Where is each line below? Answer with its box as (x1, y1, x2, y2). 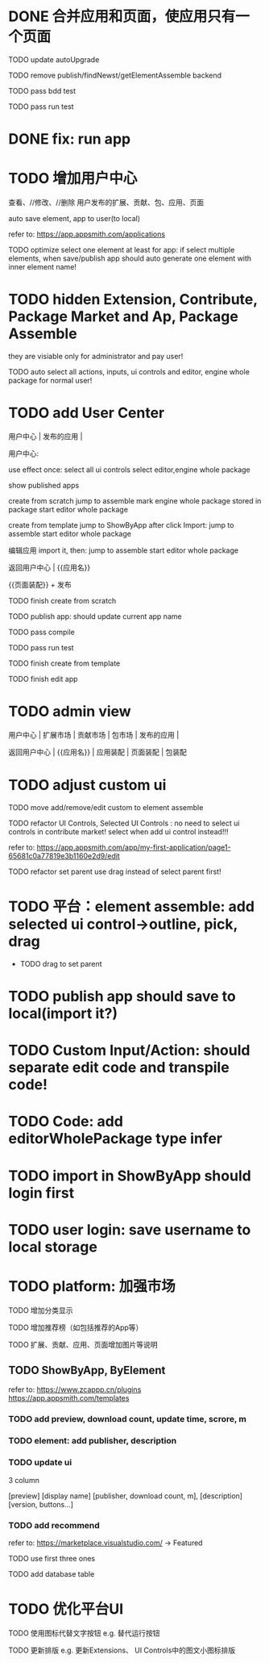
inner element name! (8, 262, 77, 272)
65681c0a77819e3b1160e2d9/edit (8, 850, 121, 860)
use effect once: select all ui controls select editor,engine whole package (8, 465, 251, 474)
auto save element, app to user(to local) (8, 214, 141, 224)
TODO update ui (8, 1457, 72, 1469)
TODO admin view (8, 703, 131, 721)
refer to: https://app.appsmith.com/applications (8, 229, 166, 239)
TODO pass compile (8, 627, 75, 637)
